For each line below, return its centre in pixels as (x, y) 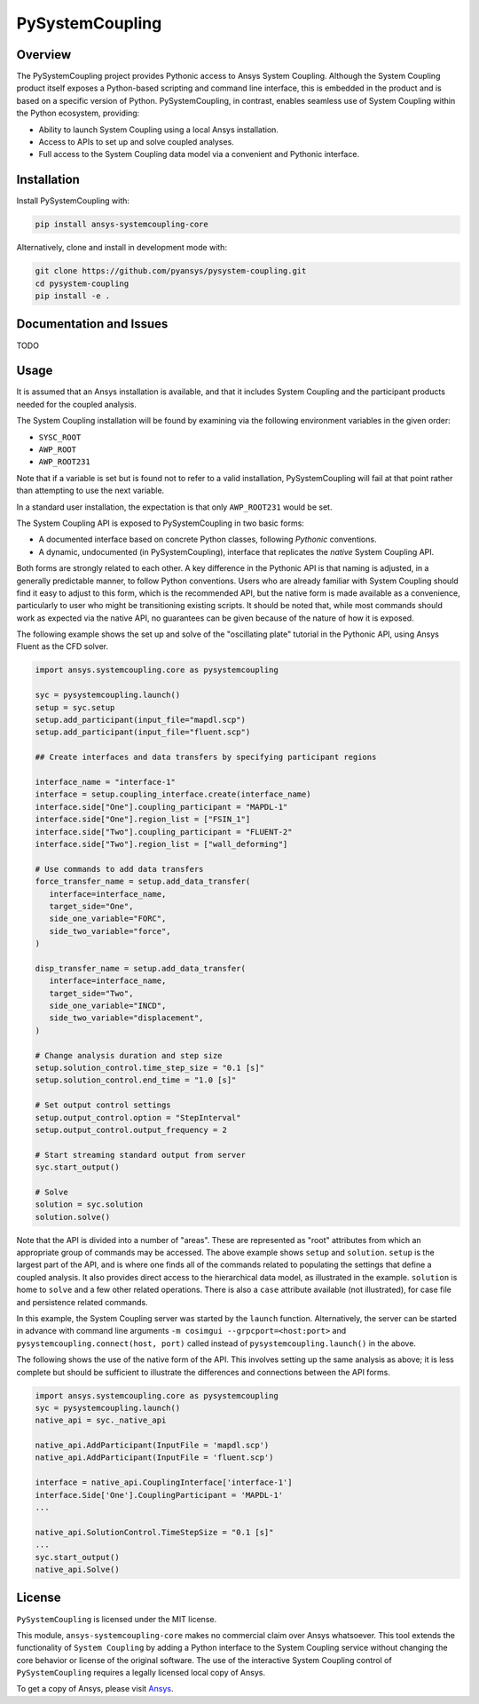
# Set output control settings (103, 1105)
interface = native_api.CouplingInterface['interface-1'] (164, 1482)
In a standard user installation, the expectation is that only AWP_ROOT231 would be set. (174, 507)
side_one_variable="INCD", (108, 1006)
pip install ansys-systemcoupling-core (122, 225)
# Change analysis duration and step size (129, 1055)
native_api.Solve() (77, 1569)
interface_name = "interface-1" (106, 782)
